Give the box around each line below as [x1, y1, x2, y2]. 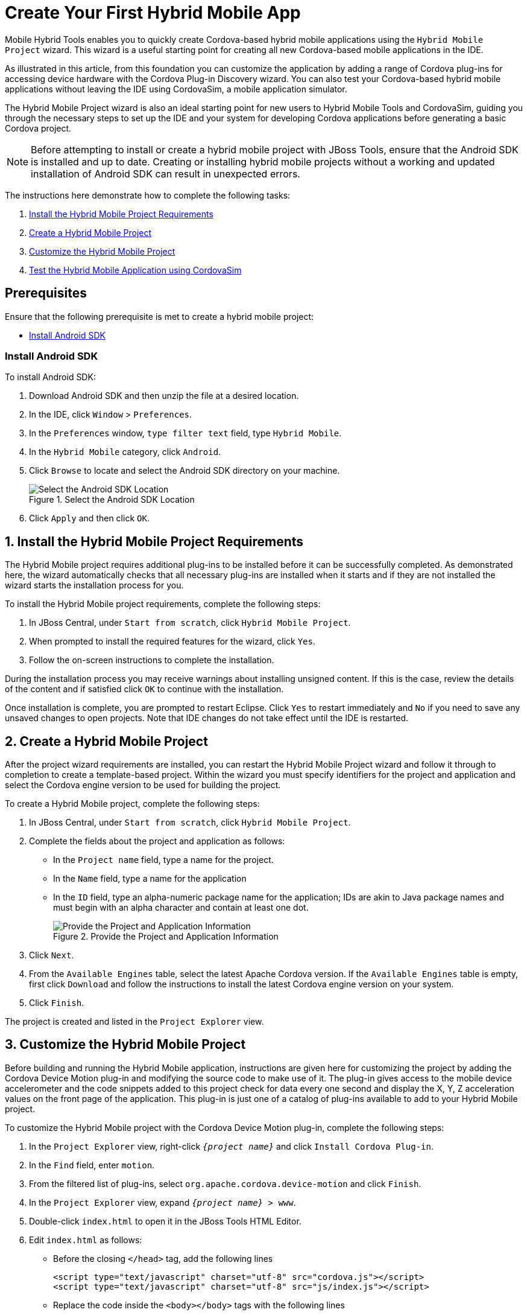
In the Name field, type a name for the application [53, 873, 247, 884]
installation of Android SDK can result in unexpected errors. [31, 167, 300, 180]
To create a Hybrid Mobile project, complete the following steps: [5, 798, 260, 809]
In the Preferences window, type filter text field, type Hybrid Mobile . [29, 428, 342, 439]
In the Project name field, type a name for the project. [53, 855, 274, 865]
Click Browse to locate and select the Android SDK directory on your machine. [29, 465, 340, 476]
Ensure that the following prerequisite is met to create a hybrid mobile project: [5, 311, 314, 322]
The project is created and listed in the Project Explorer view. [5, 1016, 264, 1027]
